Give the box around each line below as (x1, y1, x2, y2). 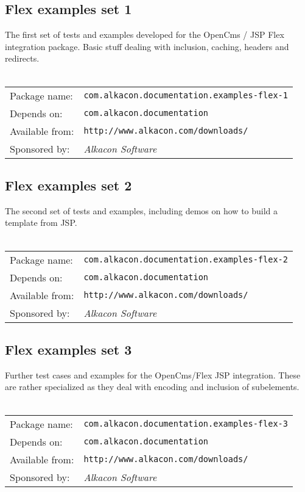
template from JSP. (5, 216, 77, 229)
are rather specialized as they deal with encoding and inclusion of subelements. (5, 380, 300, 393)
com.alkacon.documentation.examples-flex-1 (83, 90, 288, 101)
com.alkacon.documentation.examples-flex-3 (83, 419, 288, 429)
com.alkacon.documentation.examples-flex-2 (83, 255, 288, 265)
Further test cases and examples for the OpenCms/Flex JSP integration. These (5, 368, 301, 381)
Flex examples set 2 (5, 175, 132, 194)
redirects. (5, 52, 40, 65)
